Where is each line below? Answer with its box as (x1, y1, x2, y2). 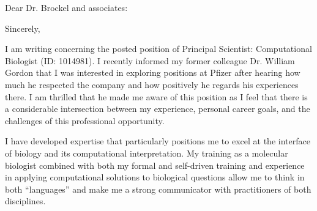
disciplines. (5, 194, 46, 207)
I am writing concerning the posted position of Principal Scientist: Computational (5, 42, 312, 55)
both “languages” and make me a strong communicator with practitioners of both (5, 182, 311, 195)
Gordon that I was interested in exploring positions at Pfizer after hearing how (5, 66, 300, 79)
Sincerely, (5, 21, 40, 34)
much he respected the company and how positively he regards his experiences (5, 78, 299, 91)
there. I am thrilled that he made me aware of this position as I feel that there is (5, 90, 308, 103)
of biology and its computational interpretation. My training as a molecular (5, 146, 288, 159)
